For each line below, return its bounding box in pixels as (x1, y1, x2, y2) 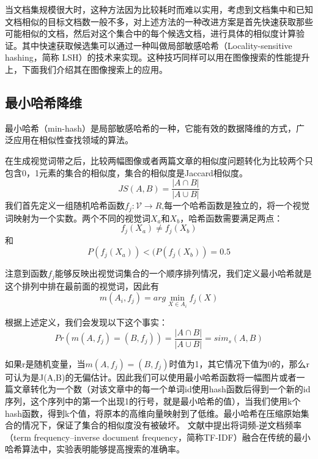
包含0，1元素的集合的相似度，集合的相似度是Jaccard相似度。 (5, 166, 248, 179)
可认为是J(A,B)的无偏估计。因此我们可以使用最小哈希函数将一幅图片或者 (5, 370, 297, 383)
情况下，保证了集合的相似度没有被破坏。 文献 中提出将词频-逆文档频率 (21, 419, 302, 431)
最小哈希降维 (5, 92, 82, 111)
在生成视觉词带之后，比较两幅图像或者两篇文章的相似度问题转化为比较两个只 (5, 154, 313, 166)
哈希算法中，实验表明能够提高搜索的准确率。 (5, 442, 185, 455)
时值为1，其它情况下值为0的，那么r (169, 357, 309, 370)
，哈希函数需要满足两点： (180, 211, 283, 224)
